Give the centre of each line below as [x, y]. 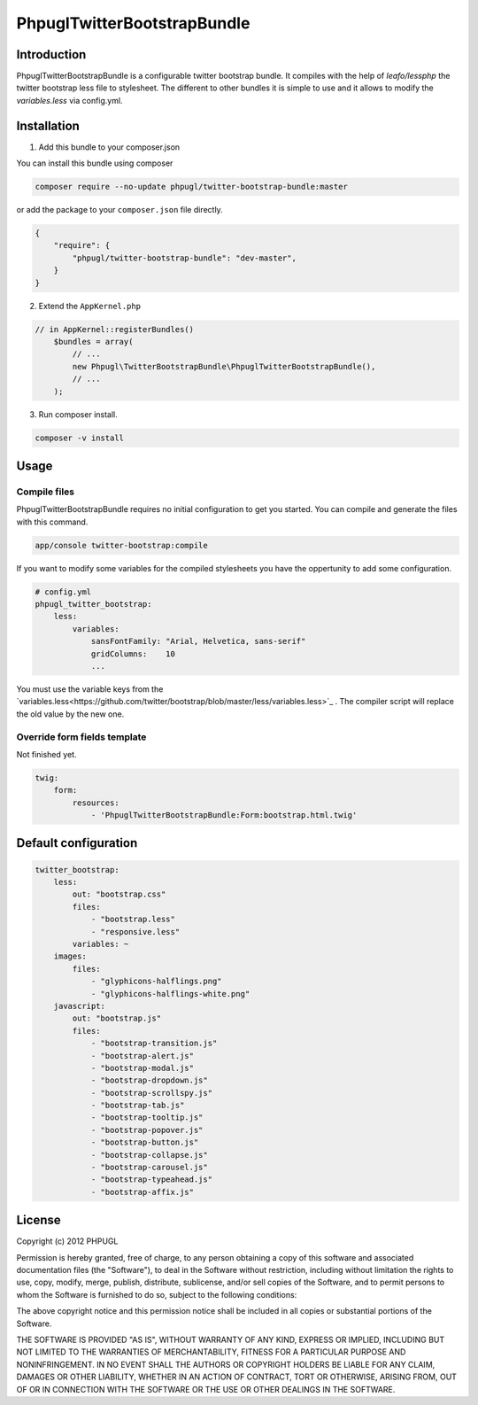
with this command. [52, 522]
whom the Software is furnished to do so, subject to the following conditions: [157, 1294]
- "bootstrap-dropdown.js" [149, 1080]
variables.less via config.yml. [69, 100]
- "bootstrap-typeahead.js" [151, 1180]
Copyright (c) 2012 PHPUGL [67, 1241]
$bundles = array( [93, 342]
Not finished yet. [46, 754]
